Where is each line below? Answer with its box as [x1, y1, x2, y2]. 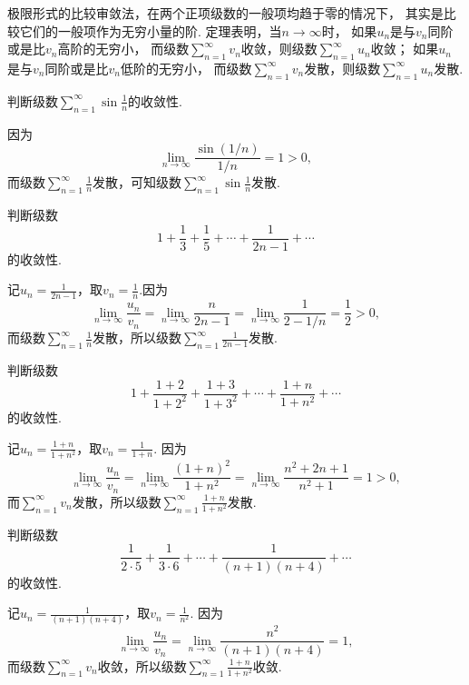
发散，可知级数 [93, 173, 182, 192]
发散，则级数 [304, 58, 381, 77]
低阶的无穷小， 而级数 [120, 58, 252, 77]
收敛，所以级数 [97, 656, 187, 675]
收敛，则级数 [240, 39, 318, 58]
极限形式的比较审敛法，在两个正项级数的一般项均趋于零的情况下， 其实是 [7, 4, 444, 22]
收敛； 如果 [370, 39, 439, 58]
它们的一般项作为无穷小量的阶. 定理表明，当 [19, 21, 282, 40]
